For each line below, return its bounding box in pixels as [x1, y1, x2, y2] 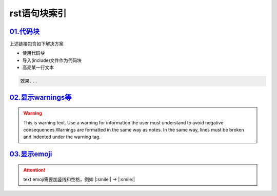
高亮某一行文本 [22, 64, 54, 71]
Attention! [23, 167, 46, 173]
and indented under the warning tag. [23, 134, 101, 140]
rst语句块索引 [9, 8, 67, 19]
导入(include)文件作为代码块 [22, 57, 82, 63]
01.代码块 [9, 27, 40, 36]
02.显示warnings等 [9, 93, 72, 102]
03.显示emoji [9, 150, 52, 159]
